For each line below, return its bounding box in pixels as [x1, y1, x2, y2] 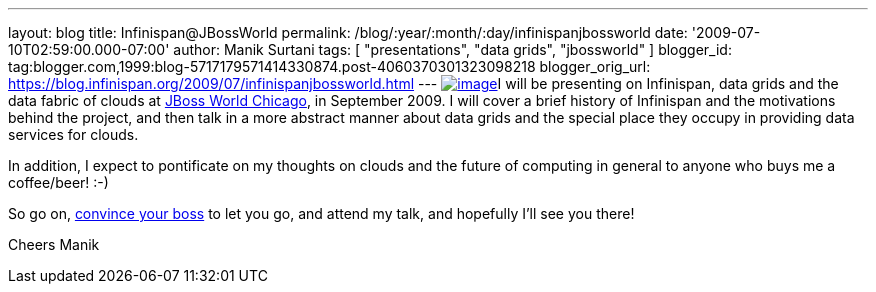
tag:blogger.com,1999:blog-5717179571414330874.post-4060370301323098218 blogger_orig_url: [8, 58, 651, 75]
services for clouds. [8, 126, 139, 143]
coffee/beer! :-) [8, 174, 109, 191]
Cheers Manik [8, 236, 100, 253]
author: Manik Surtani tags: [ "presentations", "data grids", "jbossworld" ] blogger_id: [173, 41, 732, 58]
